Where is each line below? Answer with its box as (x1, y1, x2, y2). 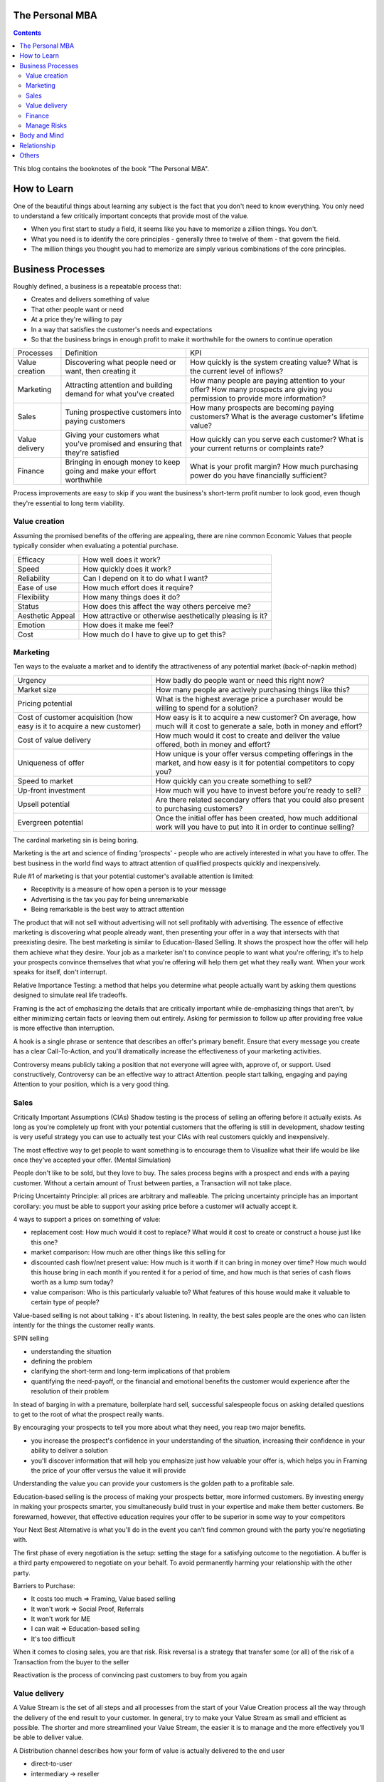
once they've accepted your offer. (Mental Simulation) (13, 1155, 171, 1165)
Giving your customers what (65, 430, 160, 440)
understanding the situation (31, 1347, 112, 1356)
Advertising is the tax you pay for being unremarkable (31, 895, 188, 903)
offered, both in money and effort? (155, 739, 271, 749)
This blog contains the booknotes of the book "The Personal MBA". (13, 164, 210, 172)
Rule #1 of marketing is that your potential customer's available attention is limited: (13, 872, 255, 880)
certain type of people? (31, 1298, 100, 1307)
